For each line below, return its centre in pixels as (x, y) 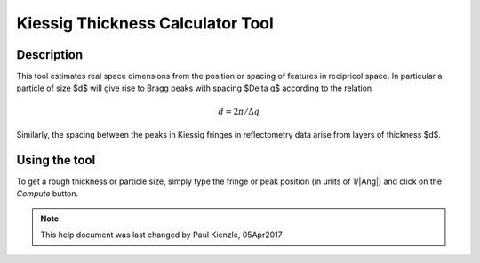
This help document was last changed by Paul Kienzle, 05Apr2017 (162, 235)
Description (50, 55)
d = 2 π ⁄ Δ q (239, 112)
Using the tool (56, 160)
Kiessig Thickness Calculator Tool (145, 23)
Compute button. (48, 194)
